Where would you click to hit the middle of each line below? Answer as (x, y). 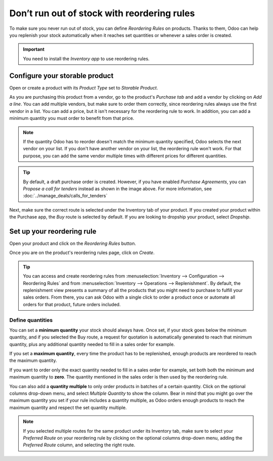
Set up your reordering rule (53, 231)
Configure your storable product (61, 76)
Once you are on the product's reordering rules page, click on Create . (82, 253)
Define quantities (31, 320)
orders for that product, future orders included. (72, 304)
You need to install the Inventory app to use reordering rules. (86, 59)
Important (34, 49)
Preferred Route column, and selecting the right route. (79, 445)
